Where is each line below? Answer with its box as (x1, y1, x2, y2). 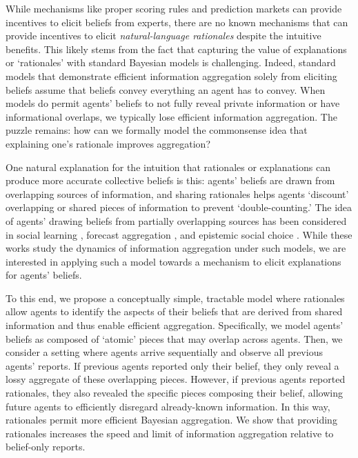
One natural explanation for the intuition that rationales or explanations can (6, 159, 330, 174)
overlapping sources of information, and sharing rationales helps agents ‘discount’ (6, 186, 349, 201)
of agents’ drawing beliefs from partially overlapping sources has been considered (6, 213, 347, 228)
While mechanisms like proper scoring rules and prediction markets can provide (6, 1, 342, 15)
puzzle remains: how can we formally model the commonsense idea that (6, 123, 308, 137)
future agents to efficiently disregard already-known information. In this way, (6, 399, 330, 413)
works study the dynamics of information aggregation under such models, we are (6, 241, 346, 255)
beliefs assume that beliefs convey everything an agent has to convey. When (6, 82, 326, 97)
